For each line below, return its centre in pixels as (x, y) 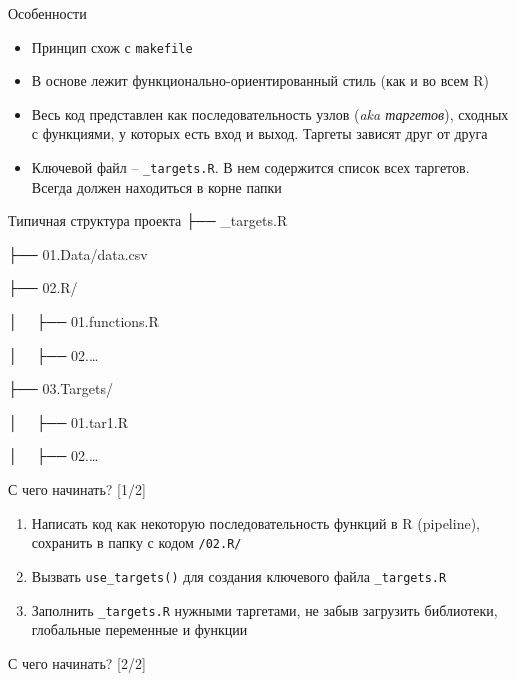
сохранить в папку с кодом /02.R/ (136, 542)
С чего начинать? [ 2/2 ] (77, 662)
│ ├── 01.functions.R (83, 321)
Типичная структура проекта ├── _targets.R (148, 220)
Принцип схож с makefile (112, 46)
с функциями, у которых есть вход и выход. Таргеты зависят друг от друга (259, 133)
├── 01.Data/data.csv (78, 253)
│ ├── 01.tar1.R (68, 421)
